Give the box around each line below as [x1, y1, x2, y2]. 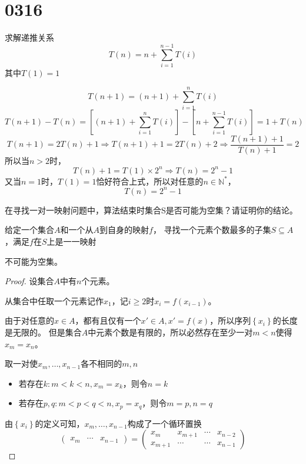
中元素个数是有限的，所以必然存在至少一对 [88, 325, 253, 338]
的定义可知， [35, 417, 85, 429]
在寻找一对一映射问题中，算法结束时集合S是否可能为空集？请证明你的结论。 [5, 203, 298, 216]
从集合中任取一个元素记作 [5, 294, 104, 307]
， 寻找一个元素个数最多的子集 [152, 223, 271, 236]
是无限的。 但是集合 [5, 325, 82, 338]
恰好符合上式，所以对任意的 [96, 175, 204, 187]
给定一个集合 [5, 223, 54, 236]
